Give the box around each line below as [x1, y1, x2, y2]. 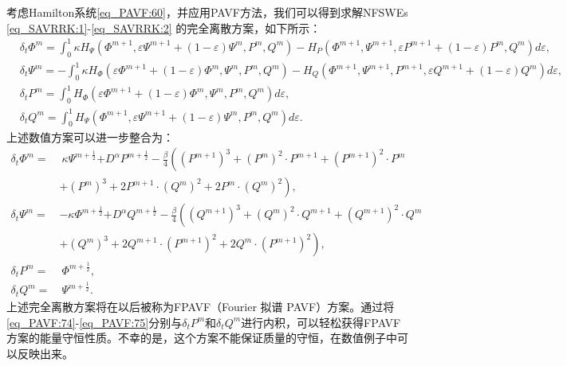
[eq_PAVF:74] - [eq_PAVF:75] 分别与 [6, 313, 183, 330]
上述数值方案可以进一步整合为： [6, 128, 174, 145]
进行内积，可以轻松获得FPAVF [241, 313, 401, 330]
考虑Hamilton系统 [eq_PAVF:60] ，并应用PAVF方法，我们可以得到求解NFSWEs [6, 4, 408, 20]
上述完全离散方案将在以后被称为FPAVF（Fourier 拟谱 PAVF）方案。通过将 [6, 298, 395, 314]
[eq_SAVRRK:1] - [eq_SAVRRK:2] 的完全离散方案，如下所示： [6, 19, 321, 36]
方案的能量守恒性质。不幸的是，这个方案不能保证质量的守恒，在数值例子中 [6, 329, 397, 346]
